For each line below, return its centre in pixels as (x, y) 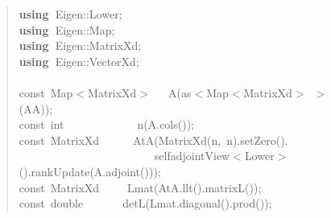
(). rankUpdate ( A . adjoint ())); (90, 171)
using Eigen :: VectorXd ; (79, 61)
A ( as (180, 92)
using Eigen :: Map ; (67, 29)
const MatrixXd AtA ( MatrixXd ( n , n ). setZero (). (153, 140)
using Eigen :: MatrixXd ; (80, 45)
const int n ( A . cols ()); (107, 124)
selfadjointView (192, 156)
